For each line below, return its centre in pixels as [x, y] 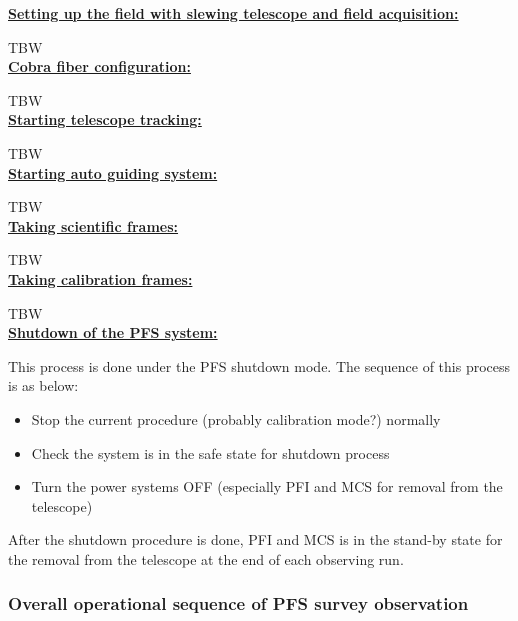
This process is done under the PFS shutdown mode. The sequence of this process [259, 365]
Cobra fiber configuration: [99, 66]
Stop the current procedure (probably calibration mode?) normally [236, 418]
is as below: [43, 385]
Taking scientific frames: [93, 225]
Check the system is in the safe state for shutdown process [210, 452]
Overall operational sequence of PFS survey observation [238, 603]
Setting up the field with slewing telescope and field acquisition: [233, 13]
